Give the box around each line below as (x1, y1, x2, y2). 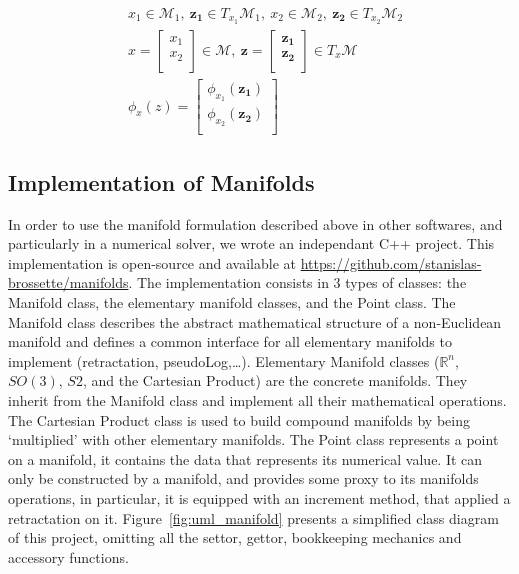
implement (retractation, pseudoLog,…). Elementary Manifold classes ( (8, 350, 440, 371)
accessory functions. (8, 546, 129, 567)
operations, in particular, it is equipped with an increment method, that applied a (8, 487, 511, 508)
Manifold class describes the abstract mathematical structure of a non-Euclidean (8, 311, 502, 332)
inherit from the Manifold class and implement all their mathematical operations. (8, 390, 507, 410)
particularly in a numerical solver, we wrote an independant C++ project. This (8, 233, 495, 254)
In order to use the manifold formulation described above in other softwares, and (8, 213, 503, 234)
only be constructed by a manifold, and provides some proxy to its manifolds (8, 468, 479, 489)
